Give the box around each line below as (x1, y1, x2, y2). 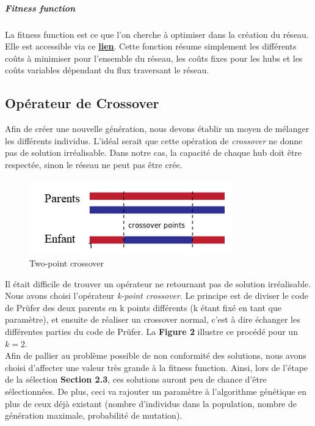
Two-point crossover (29, 257, 104, 270)
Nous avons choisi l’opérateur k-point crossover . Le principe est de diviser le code (5, 289, 308, 302)
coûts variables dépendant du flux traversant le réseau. (5, 64, 209, 76)
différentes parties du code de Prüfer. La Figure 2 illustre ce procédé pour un (5, 325, 298, 338)
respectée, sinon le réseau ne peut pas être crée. (5, 158, 183, 171)
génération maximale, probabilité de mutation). (5, 409, 183, 422)
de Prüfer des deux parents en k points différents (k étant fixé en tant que (5, 301, 281, 314)
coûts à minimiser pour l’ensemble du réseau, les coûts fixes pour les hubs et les (5, 51, 303, 64)
